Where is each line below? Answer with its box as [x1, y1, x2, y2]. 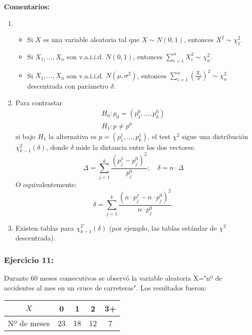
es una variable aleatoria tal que [43, 34, 140, 45]
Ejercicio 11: [4, 253, 54, 265]
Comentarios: [4, 1, 50, 11]
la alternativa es [48, 131, 97, 141]
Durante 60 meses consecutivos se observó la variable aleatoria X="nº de [4, 273, 223, 283]
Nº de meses [8, 317, 50, 329]
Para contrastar [15, 97, 63, 107]
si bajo [15, 131, 36, 141]
